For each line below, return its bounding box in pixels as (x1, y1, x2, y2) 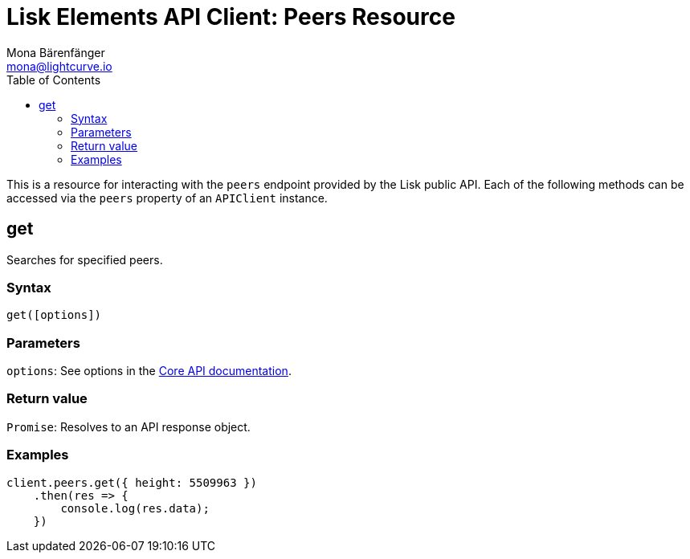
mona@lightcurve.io (6, 59, 112, 73)
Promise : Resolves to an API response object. (6, 419, 251, 434)
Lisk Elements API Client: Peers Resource (6, 3, 455, 31)
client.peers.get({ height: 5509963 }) (6, 475, 257, 489)
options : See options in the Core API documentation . (6, 364, 292, 378)
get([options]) (6, 308, 102, 322)
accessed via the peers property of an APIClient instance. (6, 190, 328, 205)
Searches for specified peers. (6, 252, 163, 267)
